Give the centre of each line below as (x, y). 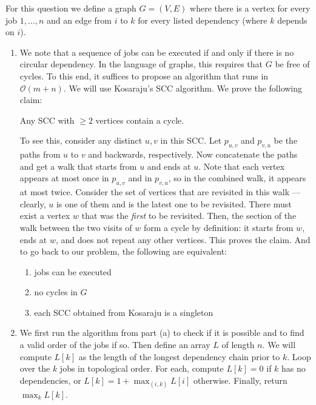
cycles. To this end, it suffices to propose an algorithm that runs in (144, 75)
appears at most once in (64, 178)
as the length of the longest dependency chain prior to (179, 356)
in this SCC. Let (191, 140)
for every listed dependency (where (203, 20)
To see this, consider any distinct (81, 140)
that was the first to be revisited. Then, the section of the (189, 216)
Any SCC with (47, 120)
